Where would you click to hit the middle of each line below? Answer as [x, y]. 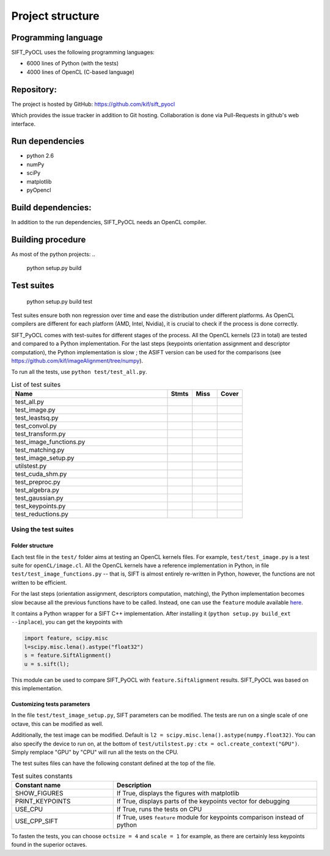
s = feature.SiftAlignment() [68, 656]
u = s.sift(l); [47, 664]
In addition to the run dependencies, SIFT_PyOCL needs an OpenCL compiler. [109, 222]
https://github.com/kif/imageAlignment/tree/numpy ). [77, 360]
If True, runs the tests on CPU [159, 810]
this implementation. [37, 688]
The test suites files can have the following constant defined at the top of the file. [113, 763]
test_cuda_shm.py [41, 474]
